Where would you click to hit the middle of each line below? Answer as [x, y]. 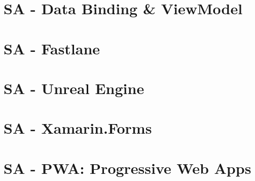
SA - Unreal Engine [74, 88]
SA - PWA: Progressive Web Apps [128, 168]
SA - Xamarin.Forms [78, 128]
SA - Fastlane [52, 48]
